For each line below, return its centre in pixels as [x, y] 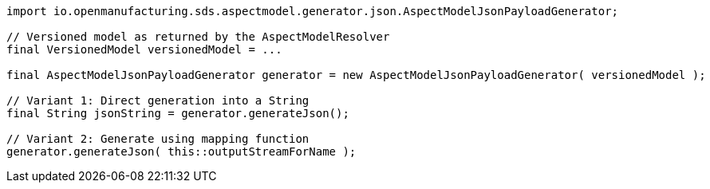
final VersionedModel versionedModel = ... [144, 49]
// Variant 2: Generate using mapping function [158, 139]
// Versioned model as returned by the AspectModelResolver [198, 37]
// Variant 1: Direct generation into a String [158, 100]
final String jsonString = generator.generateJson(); [178, 113]
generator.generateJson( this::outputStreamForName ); [181, 152]
